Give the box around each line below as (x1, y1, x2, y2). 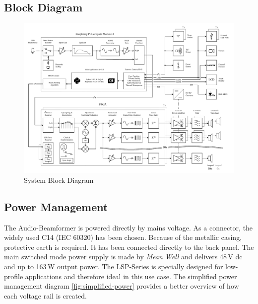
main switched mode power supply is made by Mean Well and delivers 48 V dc (4, 251, 243, 262)
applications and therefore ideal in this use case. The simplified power (25, 271, 237, 281)
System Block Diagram (24, 174, 94, 185)
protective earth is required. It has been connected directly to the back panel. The (4, 241, 254, 252)
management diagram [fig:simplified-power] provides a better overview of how (4, 281, 239, 291)
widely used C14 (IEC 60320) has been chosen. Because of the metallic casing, (4, 232, 242, 242)
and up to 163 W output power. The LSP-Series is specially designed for (4, 261, 223, 271)
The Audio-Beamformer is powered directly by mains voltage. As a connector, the (4, 222, 253, 232)
